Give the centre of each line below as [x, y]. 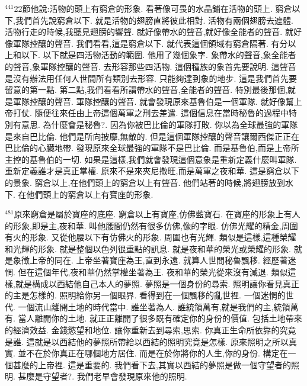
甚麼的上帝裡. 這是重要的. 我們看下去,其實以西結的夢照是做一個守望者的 [152, 364]
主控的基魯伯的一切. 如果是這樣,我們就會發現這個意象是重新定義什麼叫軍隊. [151, 159]
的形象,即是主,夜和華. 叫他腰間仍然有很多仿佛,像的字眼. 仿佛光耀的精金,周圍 [151, 225]
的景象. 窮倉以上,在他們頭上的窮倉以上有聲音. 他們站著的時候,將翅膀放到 [145, 182]
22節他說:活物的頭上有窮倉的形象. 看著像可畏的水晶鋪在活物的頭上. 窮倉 [153, 8]
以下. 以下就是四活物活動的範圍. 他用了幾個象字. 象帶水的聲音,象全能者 [159, 55]
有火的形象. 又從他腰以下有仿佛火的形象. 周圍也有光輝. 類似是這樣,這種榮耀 [151, 237]
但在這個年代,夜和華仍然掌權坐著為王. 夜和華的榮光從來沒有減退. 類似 [153, 272]
